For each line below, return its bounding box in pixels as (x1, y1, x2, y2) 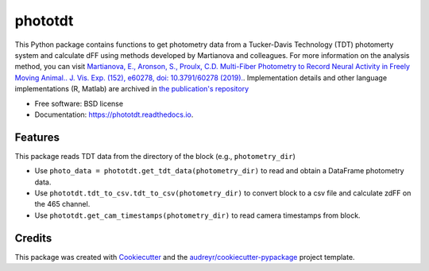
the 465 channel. (34, 199, 91, 209)
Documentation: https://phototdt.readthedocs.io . (34, 110, 194, 119)
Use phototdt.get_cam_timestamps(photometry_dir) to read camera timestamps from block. (34, 211, 361, 220)
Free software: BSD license (34, 99, 123, 108)
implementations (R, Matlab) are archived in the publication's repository (14, 84, 249, 94)
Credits (14, 231, 52, 245)
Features (14, 130, 60, 144)
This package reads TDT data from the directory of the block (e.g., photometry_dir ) (14, 151, 296, 161)
